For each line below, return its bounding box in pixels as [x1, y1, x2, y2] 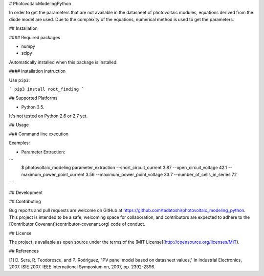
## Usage [9, 122, 29, 128]
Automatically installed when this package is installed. [9, 59, 118, 65]
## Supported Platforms [9, 95, 58, 101]
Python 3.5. [21, 104, 44, 110]
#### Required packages [9, 34, 61, 40]
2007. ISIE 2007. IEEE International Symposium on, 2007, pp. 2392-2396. [9, 264, 155, 270]
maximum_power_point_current [21, 171, 85, 177]
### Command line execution [9, 131, 68, 137]
